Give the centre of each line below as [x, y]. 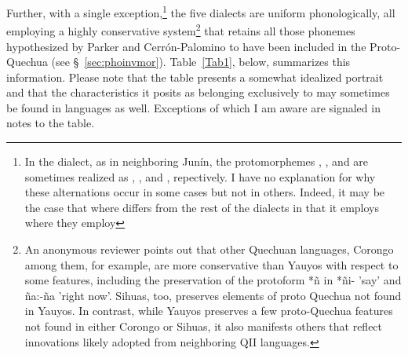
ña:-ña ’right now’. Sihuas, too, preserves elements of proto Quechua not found [213, 295]
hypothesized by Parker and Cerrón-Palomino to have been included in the [186, 46]
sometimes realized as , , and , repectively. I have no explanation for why [200, 176]
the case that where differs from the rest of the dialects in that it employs [202, 207]
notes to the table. [51, 123]
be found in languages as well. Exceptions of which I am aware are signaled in [193, 107]
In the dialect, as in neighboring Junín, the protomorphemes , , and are [197, 161]
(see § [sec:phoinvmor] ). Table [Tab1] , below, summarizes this [201, 62]
